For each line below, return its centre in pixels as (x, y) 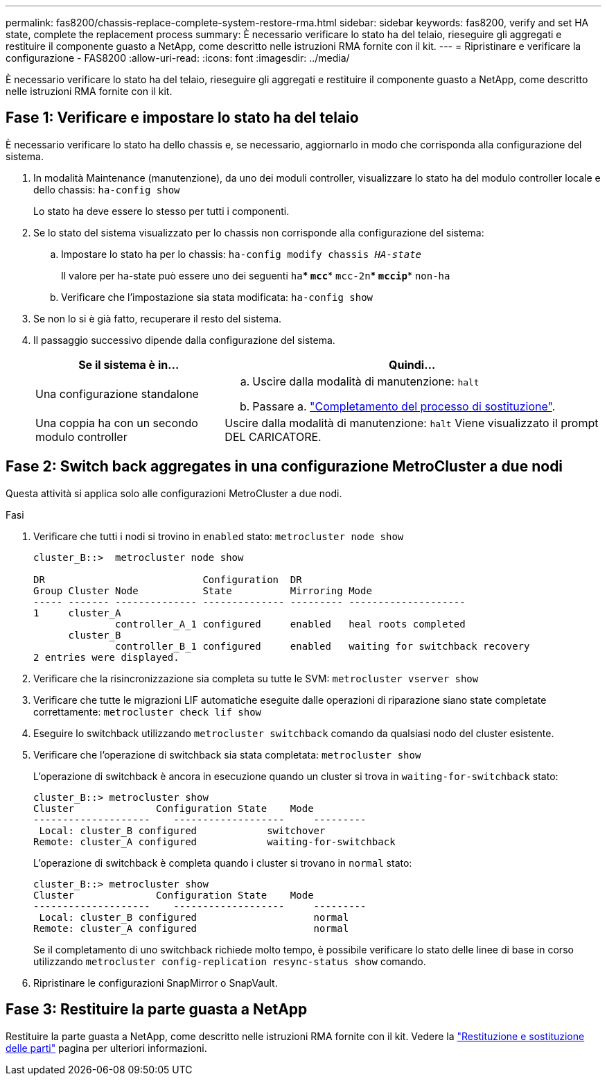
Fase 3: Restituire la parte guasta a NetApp (157, 1010)
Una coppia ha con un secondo (117, 423)
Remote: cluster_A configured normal (191, 928)
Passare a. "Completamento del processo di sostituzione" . (404, 406)
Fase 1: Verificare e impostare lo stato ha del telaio (182, 118)
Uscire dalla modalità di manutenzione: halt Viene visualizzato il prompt (412, 423)
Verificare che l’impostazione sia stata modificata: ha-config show (217, 297)
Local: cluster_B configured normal (194, 917)
